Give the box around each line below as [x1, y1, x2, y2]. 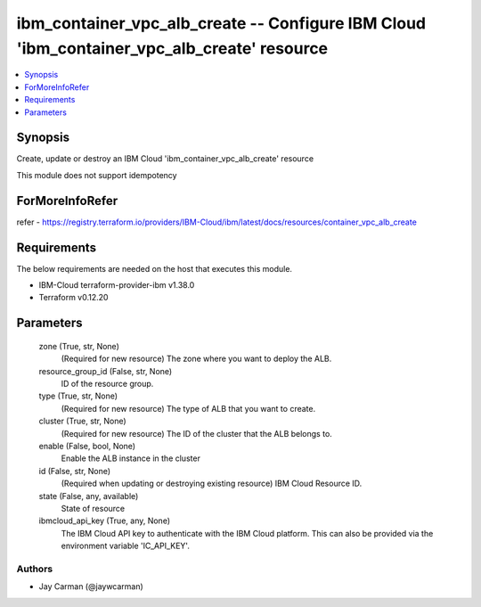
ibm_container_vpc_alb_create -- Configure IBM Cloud [16, 13, 427, 33]
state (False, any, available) [38, 490, 139, 501]
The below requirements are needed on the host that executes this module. [16, 263, 293, 274]
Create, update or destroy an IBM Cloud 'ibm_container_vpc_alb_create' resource [16, 153, 314, 164]
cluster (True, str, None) [38, 415, 126, 427]
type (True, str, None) [38, 390, 118, 401]
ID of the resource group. [61, 378, 154, 389]
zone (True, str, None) [38, 340, 119, 351]
